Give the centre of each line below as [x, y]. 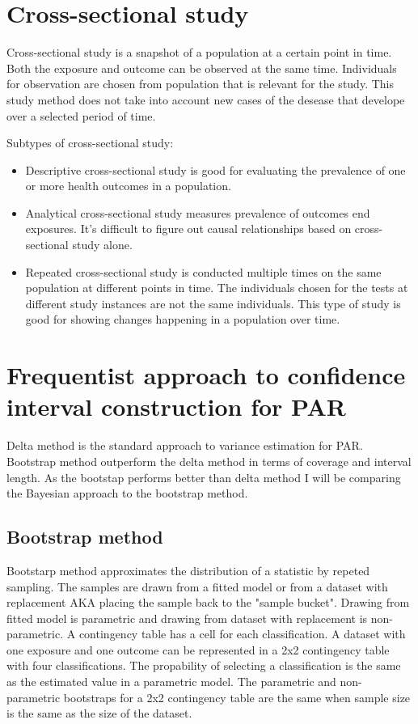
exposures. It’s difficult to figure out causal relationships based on [188, 229]
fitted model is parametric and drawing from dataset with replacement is [187, 618]
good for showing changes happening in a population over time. [183, 319]
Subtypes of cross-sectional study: [90, 143]
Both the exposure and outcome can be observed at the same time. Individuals [202, 68]
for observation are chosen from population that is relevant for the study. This [200, 84]
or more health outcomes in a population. [128, 186]
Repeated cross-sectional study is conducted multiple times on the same [203, 271]
